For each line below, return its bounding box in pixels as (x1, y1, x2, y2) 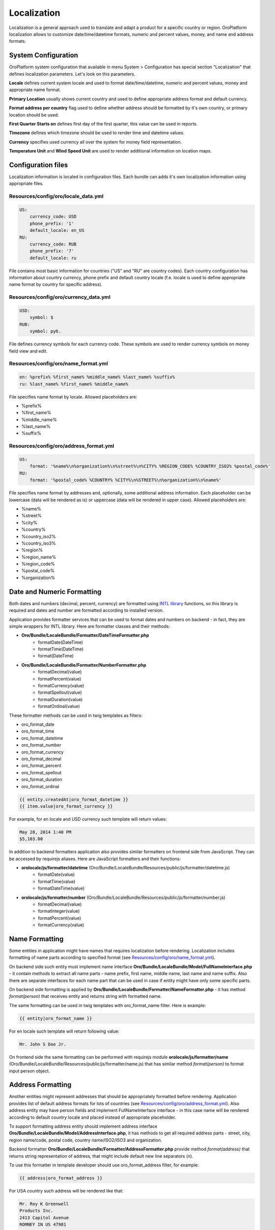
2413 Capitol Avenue (19, 1215, 69, 1220)
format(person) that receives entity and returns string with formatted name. (9, 993, 162, 999)
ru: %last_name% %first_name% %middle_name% (19, 381, 129, 387)
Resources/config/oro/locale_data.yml (9, 193, 104, 200)
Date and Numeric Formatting (9, 587, 102, 596)
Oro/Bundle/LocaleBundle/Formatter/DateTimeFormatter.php (21, 632, 149, 638)
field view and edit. (9, 348, 48, 354)
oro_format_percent (21, 763, 61, 769)
